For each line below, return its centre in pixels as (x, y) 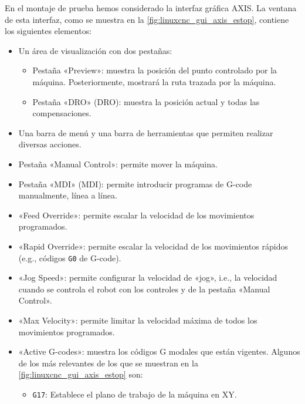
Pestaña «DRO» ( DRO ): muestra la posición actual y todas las (146, 101)
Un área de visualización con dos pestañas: (95, 50)
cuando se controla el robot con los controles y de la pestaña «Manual (144, 289)
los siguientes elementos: (48, 31)
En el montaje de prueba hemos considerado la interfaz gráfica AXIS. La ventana (151, 8)
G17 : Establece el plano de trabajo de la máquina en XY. (135, 394)
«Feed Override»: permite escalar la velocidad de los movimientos (136, 215)
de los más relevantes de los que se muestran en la (108, 363)
